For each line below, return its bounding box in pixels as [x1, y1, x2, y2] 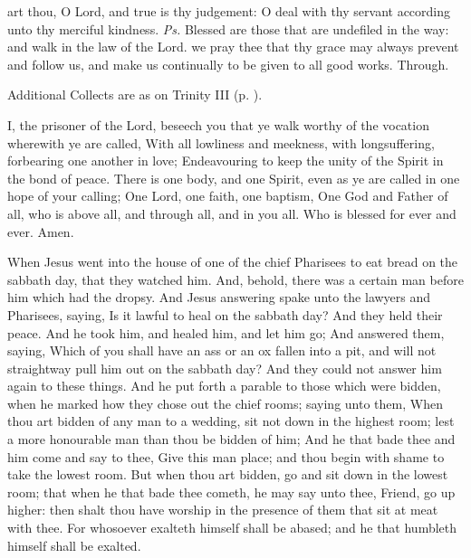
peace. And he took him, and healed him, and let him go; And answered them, [7, 323, 445, 342]
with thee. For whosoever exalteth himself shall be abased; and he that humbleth [7, 518, 457, 537]
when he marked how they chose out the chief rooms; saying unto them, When [7, 393, 443, 412]
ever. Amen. [7, 222, 74, 241]
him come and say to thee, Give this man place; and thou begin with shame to [7, 447, 445, 466]
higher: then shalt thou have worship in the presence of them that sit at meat [7, 500, 438, 519]
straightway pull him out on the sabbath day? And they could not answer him [7, 358, 442, 377]
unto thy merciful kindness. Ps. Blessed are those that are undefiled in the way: [7, 19, 449, 38]
